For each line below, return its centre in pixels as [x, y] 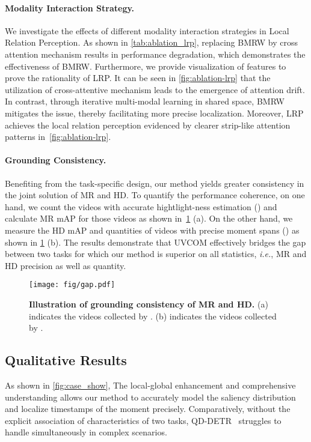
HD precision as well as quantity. [66, 265]
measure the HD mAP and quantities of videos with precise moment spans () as [152, 230]
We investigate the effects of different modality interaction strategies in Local [147, 30]
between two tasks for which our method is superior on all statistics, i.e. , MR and [156, 254]
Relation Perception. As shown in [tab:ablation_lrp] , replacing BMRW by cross [152, 42]
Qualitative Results [66, 360]
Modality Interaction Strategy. [70, 8]
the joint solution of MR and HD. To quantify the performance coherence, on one [155, 195]
